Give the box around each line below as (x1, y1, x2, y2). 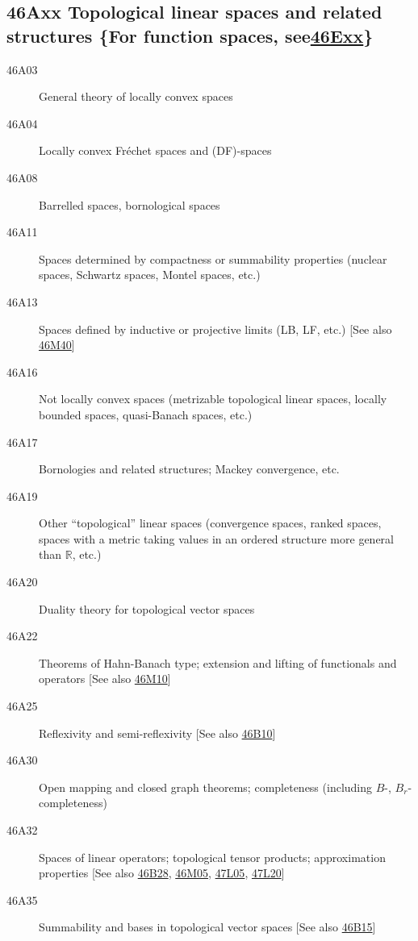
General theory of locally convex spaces (39, 88, 233, 105)
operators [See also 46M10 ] (39, 670, 171, 687)
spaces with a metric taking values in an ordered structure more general (39, 530, 394, 547)
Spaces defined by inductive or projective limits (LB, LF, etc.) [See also (39, 320, 392, 337)
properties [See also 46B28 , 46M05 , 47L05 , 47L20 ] (39, 864, 285, 881)
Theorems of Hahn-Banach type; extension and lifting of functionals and (39, 654, 397, 671)
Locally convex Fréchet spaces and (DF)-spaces (39, 142, 272, 159)
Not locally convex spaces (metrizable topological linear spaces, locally (39, 390, 387, 407)
